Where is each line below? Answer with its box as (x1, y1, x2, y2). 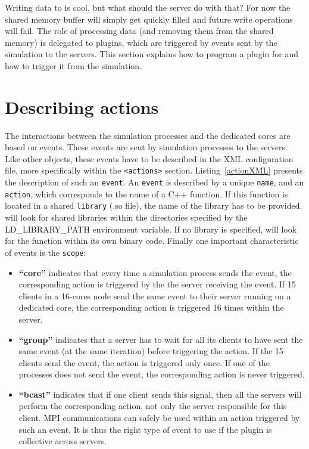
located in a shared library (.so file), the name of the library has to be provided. (5, 199, 302, 212)
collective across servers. (18, 435, 107, 447)
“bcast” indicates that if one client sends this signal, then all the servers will (18, 388, 302, 400)
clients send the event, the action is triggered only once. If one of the (18, 356, 270, 369)
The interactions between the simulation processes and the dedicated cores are (5, 129, 291, 141)
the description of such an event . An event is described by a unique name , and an (5, 176, 304, 188)
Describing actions (5, 94, 159, 119)
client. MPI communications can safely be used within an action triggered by (18, 411, 300, 424)
